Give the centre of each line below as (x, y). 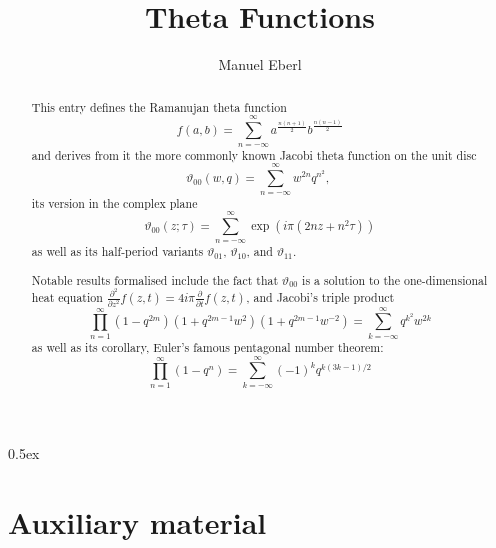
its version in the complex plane (114, 202)
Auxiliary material (137, 521)
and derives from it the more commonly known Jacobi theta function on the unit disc (254, 154)
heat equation (67, 296)
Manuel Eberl (260, 64)
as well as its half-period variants (117, 250)
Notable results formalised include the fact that (155, 279)
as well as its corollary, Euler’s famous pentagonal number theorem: (207, 346)
